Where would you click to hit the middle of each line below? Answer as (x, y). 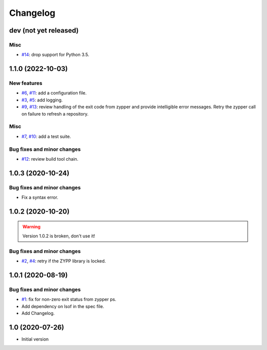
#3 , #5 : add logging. (42, 100)
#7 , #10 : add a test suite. (46, 136)
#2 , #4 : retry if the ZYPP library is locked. (64, 261)
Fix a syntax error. (40, 197)
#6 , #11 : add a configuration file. (54, 93)
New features (26, 83)
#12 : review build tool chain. (50, 159)
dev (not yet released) (44, 30)
